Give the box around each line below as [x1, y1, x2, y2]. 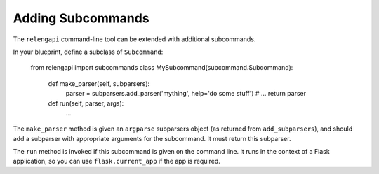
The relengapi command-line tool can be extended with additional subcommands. [13, 35, 256, 43]
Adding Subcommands [13, 10, 150, 26]
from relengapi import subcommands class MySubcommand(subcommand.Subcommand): [30, 64, 293, 72]
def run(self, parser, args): [48, 99, 124, 108]
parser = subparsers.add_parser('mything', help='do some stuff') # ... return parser [65, 89, 307, 98]
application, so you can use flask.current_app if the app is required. [13, 157, 220, 166]
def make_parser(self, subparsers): [48, 79, 150, 87]
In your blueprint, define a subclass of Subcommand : [13, 48, 164, 56]
